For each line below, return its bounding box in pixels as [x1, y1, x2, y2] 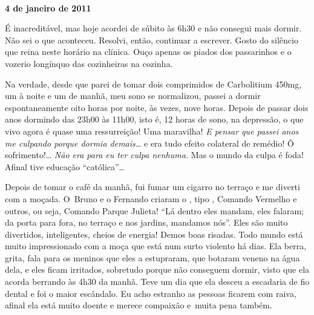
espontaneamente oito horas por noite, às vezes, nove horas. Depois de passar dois [5, 101, 309, 113]
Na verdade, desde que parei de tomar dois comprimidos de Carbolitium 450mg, [5, 77, 302, 90]
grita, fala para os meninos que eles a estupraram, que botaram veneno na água [5, 251, 300, 264]
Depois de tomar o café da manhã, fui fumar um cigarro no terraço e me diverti [5, 180, 300, 193]
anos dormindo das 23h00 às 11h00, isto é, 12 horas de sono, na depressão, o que [5, 113, 304, 126]
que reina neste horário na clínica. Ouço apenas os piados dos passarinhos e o [5, 45, 292, 58]
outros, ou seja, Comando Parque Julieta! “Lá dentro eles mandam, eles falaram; [5, 204, 304, 217]
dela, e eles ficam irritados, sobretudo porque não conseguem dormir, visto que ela [5, 263, 310, 276]
